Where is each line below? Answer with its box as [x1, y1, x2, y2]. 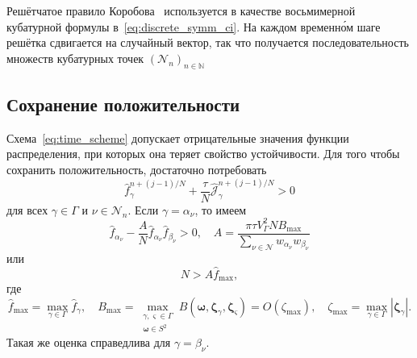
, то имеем [194, 201, 247, 218]
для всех [6, 201, 48, 218]
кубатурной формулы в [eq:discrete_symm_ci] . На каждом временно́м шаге [6, 18, 381, 35]
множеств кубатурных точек [6, 49, 144, 66]
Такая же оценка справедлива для [6, 333, 171, 350]
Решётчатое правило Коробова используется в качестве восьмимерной [6, 2, 356, 19]
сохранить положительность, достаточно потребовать [6, 160, 267, 177]
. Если [127, 201, 159, 218]
